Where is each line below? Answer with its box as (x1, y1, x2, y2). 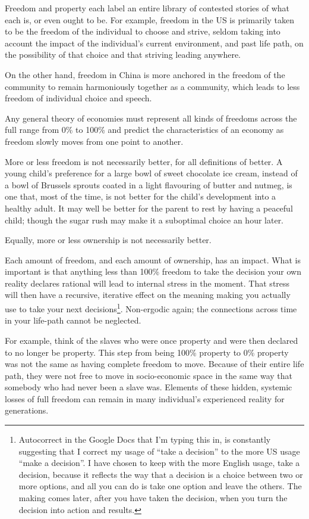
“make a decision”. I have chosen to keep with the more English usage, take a (18, 456, 300, 469)
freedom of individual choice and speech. (5, 92, 152, 104)
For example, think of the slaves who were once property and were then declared (5, 334, 298, 346)
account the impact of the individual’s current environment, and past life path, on (5, 36, 304, 49)
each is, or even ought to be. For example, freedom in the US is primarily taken (5, 13, 295, 26)
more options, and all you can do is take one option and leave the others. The (18, 480, 302, 492)
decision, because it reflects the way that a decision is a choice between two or (18, 468, 303, 480)
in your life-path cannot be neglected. (5, 314, 141, 327)
